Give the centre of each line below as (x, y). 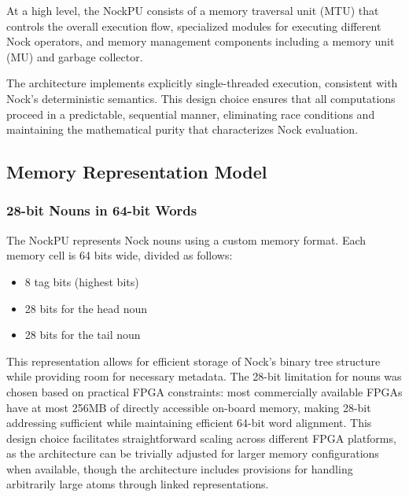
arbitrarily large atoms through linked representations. (138, 484)
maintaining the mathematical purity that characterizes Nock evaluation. (182, 129)
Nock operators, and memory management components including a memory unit (201, 41)
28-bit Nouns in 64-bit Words (102, 210)
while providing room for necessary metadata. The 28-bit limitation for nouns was (204, 376)
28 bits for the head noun (86, 308)
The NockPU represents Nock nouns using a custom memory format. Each (186, 239)
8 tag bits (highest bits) (82, 281)
